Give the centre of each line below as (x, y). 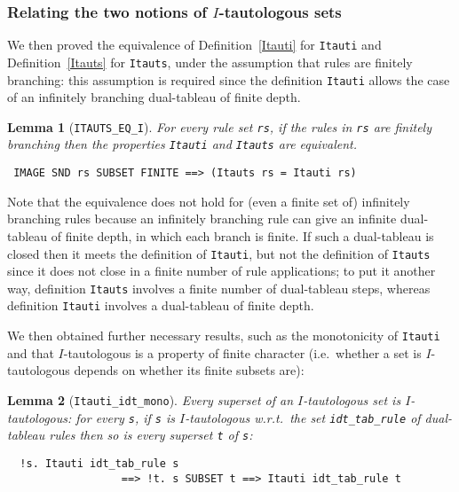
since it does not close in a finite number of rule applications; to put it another (222, 271)
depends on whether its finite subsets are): (189, 370)
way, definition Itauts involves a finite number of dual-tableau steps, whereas (219, 288)
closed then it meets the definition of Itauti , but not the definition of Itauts (219, 253)
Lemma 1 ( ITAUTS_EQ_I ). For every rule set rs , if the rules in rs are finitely (220, 126)
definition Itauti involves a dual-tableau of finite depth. (161, 305)
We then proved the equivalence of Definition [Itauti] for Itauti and (194, 45)
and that (31, 352)
